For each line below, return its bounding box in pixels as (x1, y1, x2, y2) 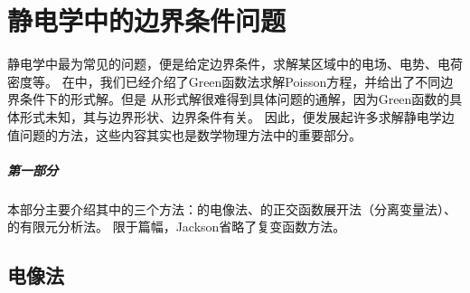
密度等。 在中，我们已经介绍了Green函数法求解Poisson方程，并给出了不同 (7, 71, 441, 90)
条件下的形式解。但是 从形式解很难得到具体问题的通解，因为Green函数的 (19, 90, 450, 109)
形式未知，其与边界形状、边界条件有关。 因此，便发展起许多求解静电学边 (19, 107, 455, 126)
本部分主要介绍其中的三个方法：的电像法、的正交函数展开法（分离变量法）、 (7, 199, 456, 218)
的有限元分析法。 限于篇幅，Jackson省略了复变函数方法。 (7, 217, 346, 236)
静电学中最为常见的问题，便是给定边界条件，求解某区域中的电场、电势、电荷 (7, 54, 463, 73)
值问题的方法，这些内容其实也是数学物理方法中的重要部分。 (7, 125, 362, 144)
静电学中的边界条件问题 (7, 2, 287, 39)
